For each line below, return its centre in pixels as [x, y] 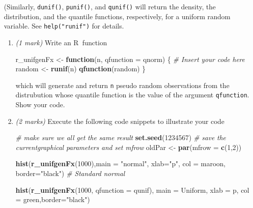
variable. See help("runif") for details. [64, 26]
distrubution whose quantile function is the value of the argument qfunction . [132, 95]
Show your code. [40, 104]
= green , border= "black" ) [53, 199]
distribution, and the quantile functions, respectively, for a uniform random [117, 16]
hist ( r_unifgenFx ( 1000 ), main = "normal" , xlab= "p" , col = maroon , [120, 163]
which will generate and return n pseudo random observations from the [122, 85]
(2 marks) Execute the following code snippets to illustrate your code [120, 121]
